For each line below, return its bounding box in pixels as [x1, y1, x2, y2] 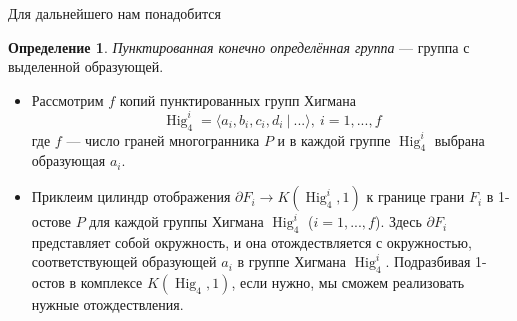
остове [31, 211, 72, 232]
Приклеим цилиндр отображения [31, 186, 231, 207]
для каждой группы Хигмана [89, 211, 264, 232]
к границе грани [366, 186, 465, 207]
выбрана [434, 129, 485, 150]
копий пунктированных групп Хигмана [119, 89, 356, 110]
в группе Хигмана [237, 251, 347, 272]
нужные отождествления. [31, 294, 184, 315]
